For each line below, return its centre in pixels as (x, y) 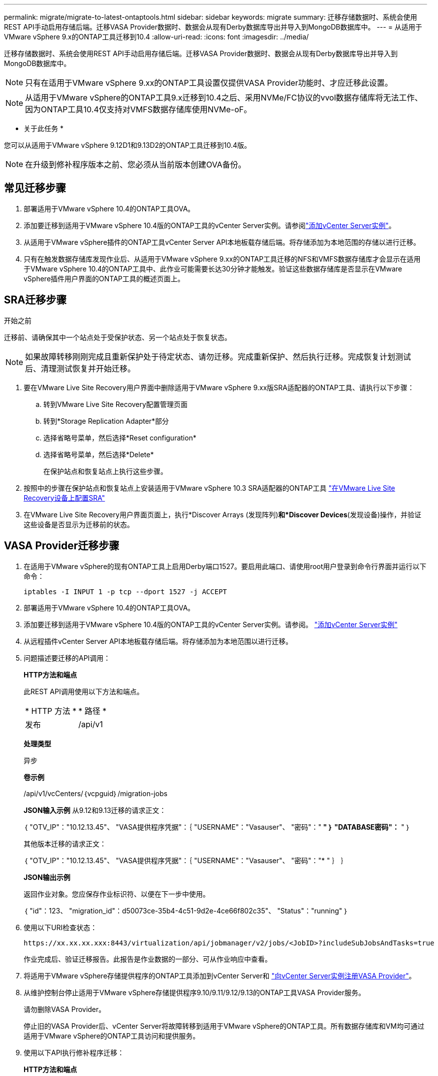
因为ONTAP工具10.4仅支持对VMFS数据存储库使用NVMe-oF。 (139, 109)
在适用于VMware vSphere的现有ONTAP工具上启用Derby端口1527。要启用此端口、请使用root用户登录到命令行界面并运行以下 (225, 566)
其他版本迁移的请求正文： (65, 843)
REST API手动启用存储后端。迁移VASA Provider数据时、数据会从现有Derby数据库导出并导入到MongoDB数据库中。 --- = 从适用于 (213, 27)
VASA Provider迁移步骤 (62, 546)
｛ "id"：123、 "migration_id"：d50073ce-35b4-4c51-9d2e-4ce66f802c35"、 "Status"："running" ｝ (186, 910)
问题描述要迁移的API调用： (67, 658)
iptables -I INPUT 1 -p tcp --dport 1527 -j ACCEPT (125, 591)
